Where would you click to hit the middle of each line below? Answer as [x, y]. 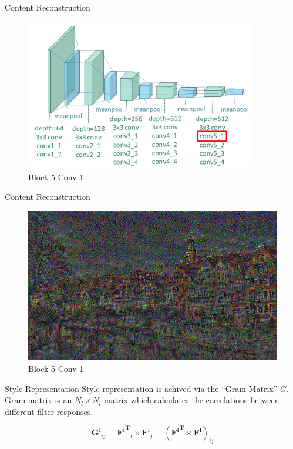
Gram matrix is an [38, 400]
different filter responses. [49, 411]
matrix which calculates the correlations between [192, 400]
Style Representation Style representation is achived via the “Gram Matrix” [141, 388]
